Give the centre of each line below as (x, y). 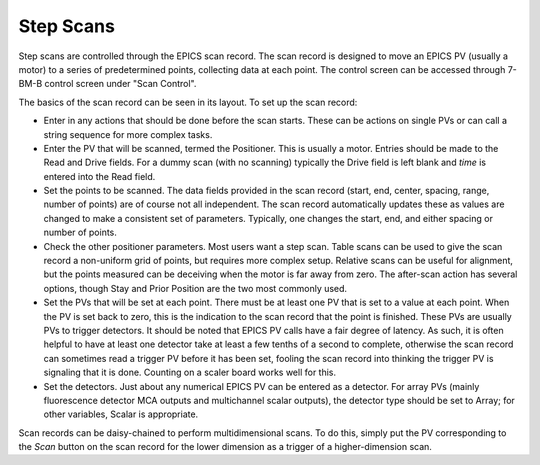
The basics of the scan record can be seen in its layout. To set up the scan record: (188, 102)
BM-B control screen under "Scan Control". (107, 84)
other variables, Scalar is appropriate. (121, 414)
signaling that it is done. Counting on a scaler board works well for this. (190, 372)
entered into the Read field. (99, 176)
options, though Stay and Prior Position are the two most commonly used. (195, 288)
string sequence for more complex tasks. (128, 134)
